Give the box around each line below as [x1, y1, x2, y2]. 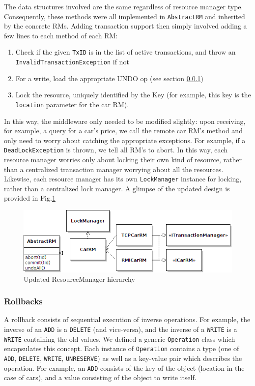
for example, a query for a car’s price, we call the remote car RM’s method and [4, 125, 243, 136]
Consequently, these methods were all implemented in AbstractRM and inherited [4, 11, 245, 21]
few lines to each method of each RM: [4, 30, 118, 40]
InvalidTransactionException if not [15, 57, 129, 67]
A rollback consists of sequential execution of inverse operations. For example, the [4, 314, 251, 325]
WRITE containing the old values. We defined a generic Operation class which [4, 333, 235, 344]
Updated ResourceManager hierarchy [24, 274, 135, 284]
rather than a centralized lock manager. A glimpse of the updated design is [4, 183, 230, 193]
